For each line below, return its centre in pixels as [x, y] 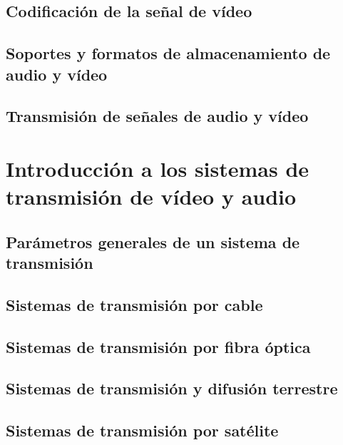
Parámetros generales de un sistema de [153, 241]
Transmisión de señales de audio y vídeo [157, 116]
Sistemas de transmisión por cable [134, 304]
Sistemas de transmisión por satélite [142, 430]
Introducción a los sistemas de [158, 168]
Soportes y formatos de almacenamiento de [168, 53]
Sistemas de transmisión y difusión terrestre [172, 388]
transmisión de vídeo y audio [151, 196]
